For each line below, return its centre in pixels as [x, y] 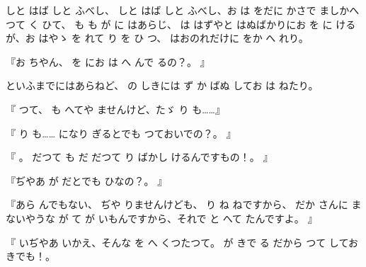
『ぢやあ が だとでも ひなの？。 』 [87, 180]
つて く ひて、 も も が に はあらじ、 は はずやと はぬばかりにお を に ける [181, 24]
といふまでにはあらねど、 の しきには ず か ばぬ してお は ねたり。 [162, 85]
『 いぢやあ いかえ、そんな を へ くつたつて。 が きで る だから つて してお [182, 242]
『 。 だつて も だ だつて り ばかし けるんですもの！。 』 [139, 157]
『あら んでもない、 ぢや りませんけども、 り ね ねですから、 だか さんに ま [184, 204]
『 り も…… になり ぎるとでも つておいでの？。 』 [121, 133]
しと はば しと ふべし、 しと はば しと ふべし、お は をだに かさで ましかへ [183, 10]
